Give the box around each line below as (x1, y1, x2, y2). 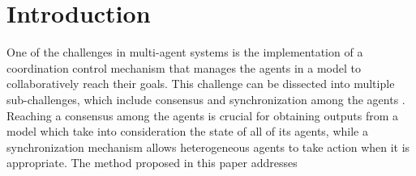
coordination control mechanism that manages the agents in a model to (6, 59, 362, 76)
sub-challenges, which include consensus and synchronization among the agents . (6, 90, 405, 107)
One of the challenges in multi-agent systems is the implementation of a (6, 44, 363, 61)
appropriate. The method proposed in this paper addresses (6, 154, 298, 171)
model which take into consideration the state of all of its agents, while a (6, 123, 368, 140)
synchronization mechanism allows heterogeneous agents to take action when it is (6, 138, 410, 155)
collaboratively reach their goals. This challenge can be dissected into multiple (6, 75, 395, 92)
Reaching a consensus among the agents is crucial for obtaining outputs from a (6, 107, 398, 124)
